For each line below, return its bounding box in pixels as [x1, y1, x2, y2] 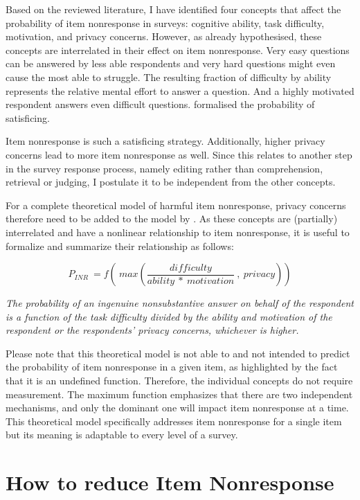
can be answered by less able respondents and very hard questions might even [6, 56, 336, 71]
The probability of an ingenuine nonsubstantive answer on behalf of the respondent [6, 296, 354, 310]
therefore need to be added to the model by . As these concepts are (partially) [6, 211, 338, 226]
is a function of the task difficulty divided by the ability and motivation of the [6, 309, 332, 323]
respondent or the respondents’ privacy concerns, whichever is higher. [6, 323, 299, 337]
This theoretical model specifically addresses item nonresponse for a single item [6, 413, 342, 428]
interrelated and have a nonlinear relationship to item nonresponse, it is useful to [6, 224, 350, 239]
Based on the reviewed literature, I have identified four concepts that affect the [6, 2, 341, 16]
